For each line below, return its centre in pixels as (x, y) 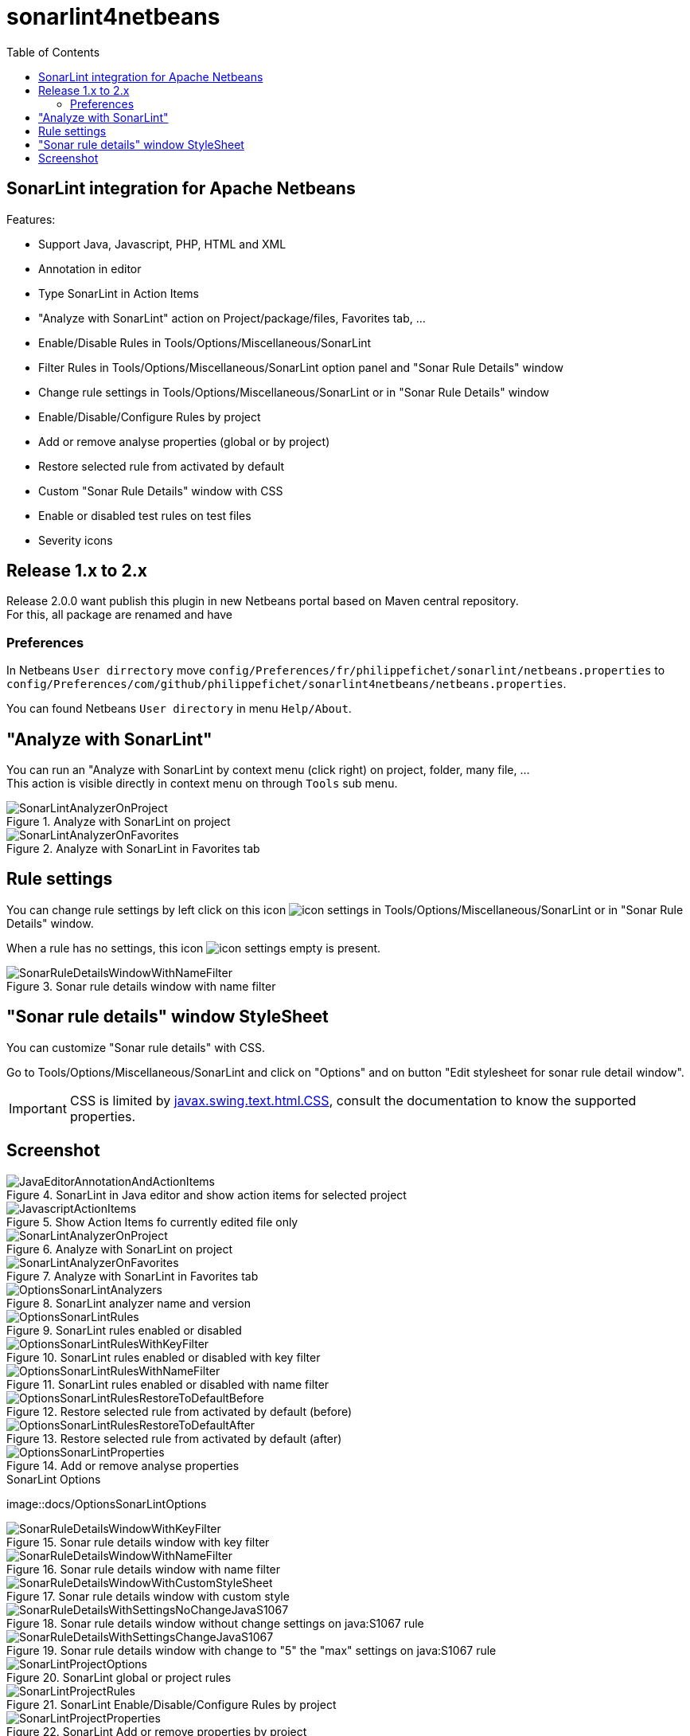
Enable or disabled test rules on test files (145, 515)
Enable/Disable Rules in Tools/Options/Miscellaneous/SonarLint (205, 342)
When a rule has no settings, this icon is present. (194, 948)
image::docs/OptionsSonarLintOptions (107, 1503)
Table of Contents (53, 52)
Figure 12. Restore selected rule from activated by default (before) (179, 1411)
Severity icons (76, 540)
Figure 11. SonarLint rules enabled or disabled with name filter (168, 1384)
